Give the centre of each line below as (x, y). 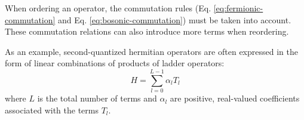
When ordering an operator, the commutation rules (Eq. (108, 8)
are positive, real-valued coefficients (235, 98)
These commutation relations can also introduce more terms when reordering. (147, 31)
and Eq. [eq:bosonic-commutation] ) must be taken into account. (175, 19)
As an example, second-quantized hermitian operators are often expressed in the (151, 51)
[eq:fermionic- (238, 8)
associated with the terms (52, 110)
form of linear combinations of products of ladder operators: (115, 63)
